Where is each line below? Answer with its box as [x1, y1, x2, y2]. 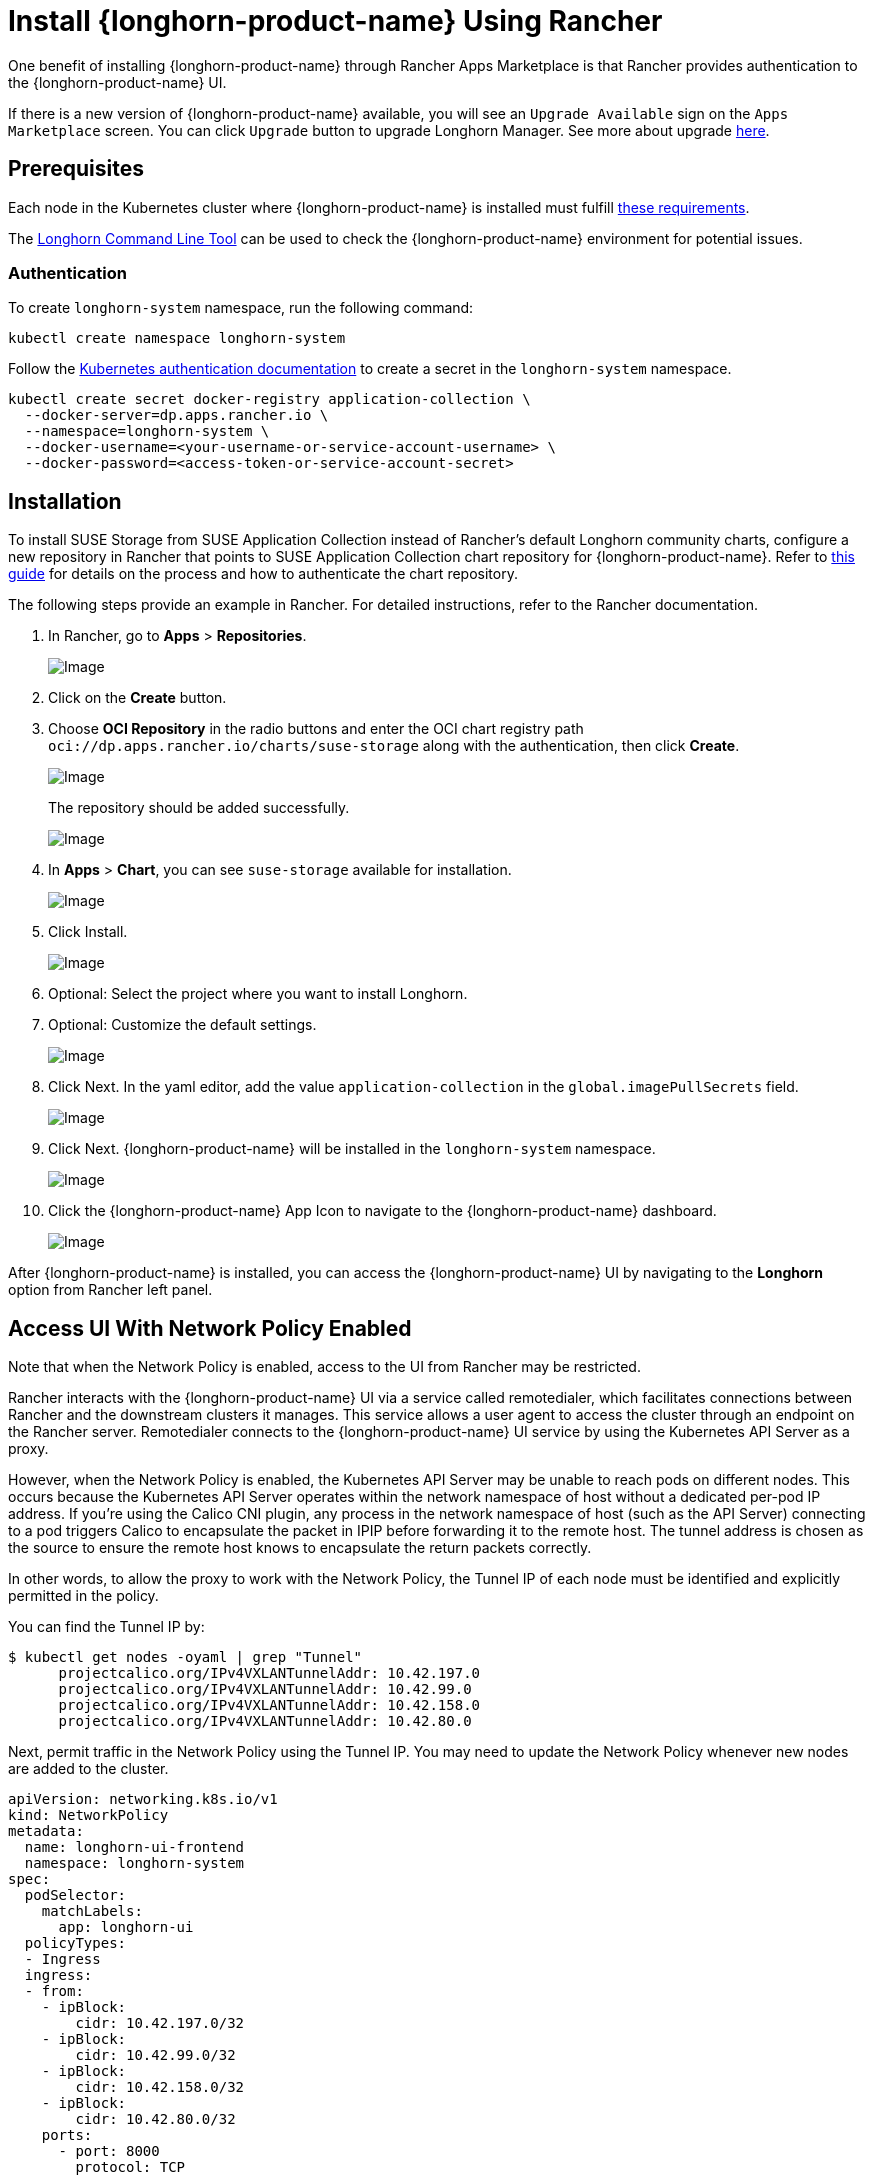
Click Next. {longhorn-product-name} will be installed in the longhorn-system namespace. [48, 1140, 656, 1158]
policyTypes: [24, 1935, 127, 1952]
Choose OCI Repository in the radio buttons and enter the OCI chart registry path [48, 720, 584, 738]
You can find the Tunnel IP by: [8, 1618, 205, 1636]
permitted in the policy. [8, 1587, 159, 1605]
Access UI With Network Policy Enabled [8, 1315, 412, 1341]
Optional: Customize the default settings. [48, 1016, 317, 1034]
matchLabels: [41, 1903, 143, 1920]
